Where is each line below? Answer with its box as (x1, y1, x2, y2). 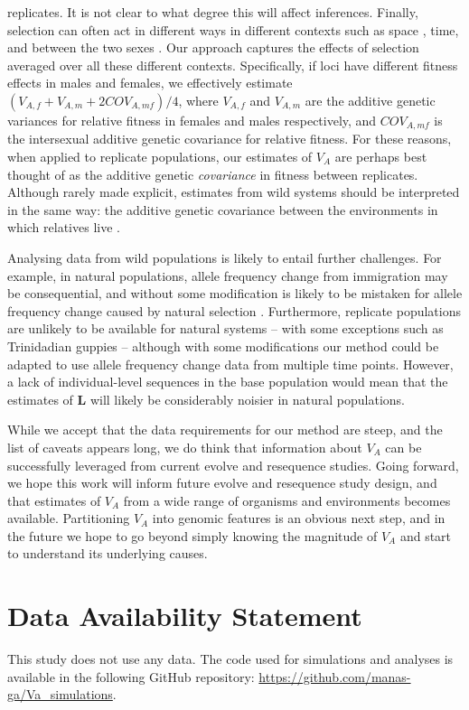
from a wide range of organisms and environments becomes (123, 490, 451, 509)
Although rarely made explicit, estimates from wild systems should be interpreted (7, 182, 460, 201)
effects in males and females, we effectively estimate (7, 73, 293, 92)
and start (399, 526, 452, 545)
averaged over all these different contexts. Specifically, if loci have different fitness (7, 55, 458, 74)
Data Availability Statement (7, 597, 362, 634)
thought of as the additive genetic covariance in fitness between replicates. (7, 164, 418, 183)
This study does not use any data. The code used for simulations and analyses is (7, 649, 454, 668)
